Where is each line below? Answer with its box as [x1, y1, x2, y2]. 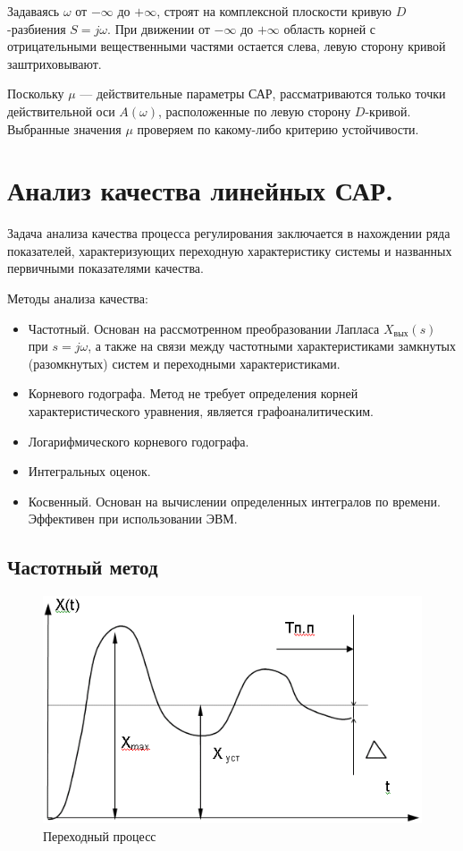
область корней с [283, 19, 376, 38]
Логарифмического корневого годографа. [28, 431, 249, 450]
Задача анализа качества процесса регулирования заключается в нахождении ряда [7, 224, 450, 243]
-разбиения [7, 19, 66, 38]
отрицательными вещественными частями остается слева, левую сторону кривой [7, 37, 446, 55]
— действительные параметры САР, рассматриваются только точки [80, 84, 446, 103]
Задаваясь [7, 2, 60, 20]
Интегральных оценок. [28, 462, 151, 481]
